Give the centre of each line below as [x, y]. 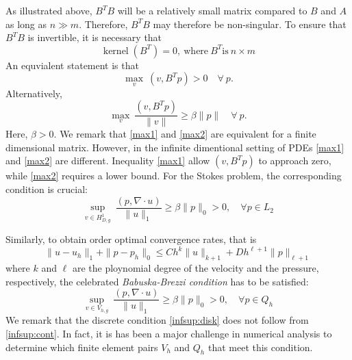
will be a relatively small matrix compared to [212, 10]
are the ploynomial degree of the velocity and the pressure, [196, 268]
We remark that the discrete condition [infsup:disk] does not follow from [157, 320]
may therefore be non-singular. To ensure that [250, 24]
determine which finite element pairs [82, 347]
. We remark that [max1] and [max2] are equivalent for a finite [185, 134]
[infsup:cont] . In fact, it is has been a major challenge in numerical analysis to [169, 334]
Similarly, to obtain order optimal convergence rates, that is [131, 239]
